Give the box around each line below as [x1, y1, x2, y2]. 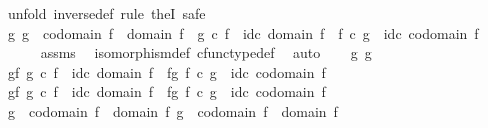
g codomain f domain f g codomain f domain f [7, 100, 338, 121]
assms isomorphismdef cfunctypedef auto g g [40, 42, 372, 63]
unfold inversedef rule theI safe [7, 3, 206, 23]
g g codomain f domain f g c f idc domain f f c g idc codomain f [7, 22, 479, 43]
